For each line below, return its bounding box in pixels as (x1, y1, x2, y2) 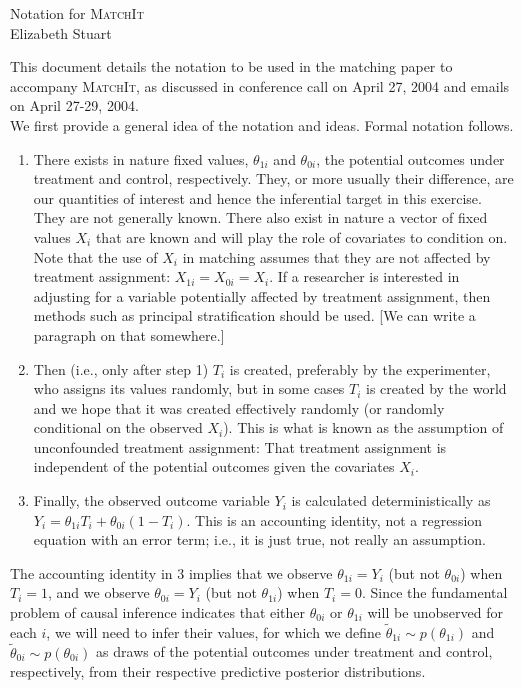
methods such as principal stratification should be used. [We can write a (33, 305, 476, 326)
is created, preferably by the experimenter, (229, 358, 491, 379)
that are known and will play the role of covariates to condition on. (95, 226, 508, 247)
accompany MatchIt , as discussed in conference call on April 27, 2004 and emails (10, 75, 510, 96)
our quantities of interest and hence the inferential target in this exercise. (33, 187, 482, 208)
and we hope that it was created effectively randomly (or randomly (33, 397, 445, 418)
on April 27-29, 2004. (10, 95, 139, 116)
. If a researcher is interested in (269, 266, 460, 287)
